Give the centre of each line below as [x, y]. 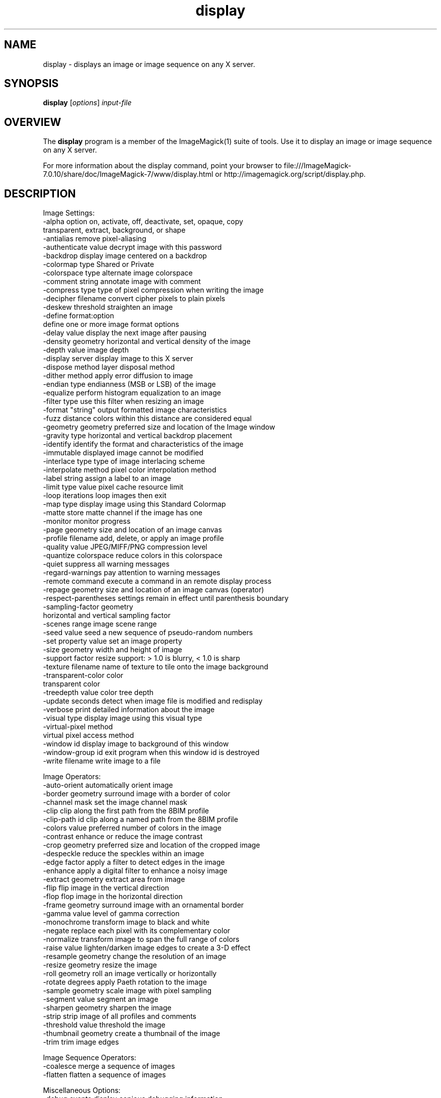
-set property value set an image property [113, 641]
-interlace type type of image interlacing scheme [124, 461]
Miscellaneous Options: [82, 1090]
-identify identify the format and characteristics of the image [143, 444]
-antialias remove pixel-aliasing [95, 239]
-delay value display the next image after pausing [125, 333]
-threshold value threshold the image [104, 1025]
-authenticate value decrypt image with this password [132, 247]
